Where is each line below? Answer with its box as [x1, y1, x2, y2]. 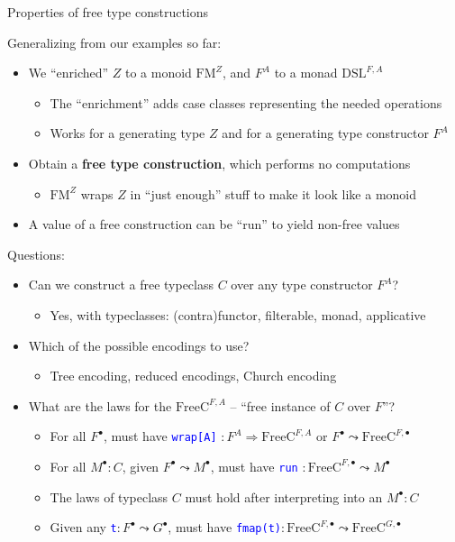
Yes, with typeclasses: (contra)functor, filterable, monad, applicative [50, 305, 426, 324]
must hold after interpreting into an [185, 487, 383, 506]
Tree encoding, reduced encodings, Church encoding [50, 366, 337, 385]
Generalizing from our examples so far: [7, 32, 222, 51]
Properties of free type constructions [7, 3, 209, 21]
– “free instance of [230, 396, 331, 415]
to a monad [274, 63, 338, 82]
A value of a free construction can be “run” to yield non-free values [28, 215, 400, 234]
